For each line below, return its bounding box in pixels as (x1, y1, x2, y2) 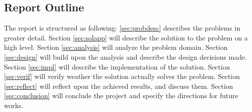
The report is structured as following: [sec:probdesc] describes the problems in (4, 23, 241, 33)
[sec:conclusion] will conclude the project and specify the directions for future (4, 90, 238, 101)
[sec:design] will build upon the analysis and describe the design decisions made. (4, 51, 247, 62)
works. (4, 100, 24, 110)
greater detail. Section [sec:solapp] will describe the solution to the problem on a (4, 32, 248, 42)
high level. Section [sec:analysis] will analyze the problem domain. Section (4, 42, 228, 52)
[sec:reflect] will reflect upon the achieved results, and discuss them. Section (4, 80, 233, 91)
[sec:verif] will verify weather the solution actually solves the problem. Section (4, 71, 240, 81)
